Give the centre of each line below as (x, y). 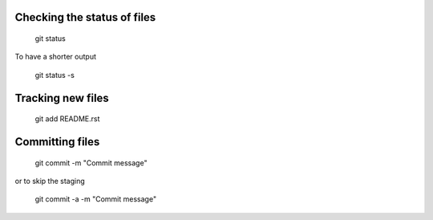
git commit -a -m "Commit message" (95, 199)
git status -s (55, 75)
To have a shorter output (55, 57)
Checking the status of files (85, 17)
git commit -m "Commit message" (91, 163)
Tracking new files (62, 98)
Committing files (57, 142)
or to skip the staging (50, 181)
